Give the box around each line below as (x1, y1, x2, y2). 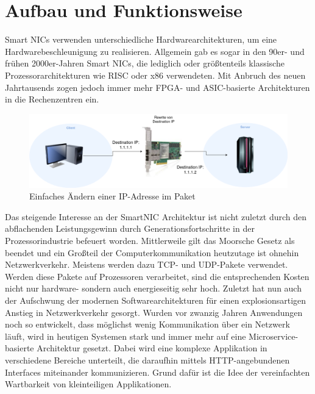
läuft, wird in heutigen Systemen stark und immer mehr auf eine (5, 329, 246, 342)
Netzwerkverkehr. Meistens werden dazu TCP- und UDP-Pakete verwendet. (5, 258, 288, 271)
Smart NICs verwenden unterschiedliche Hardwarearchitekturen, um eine (5, 33, 277, 46)
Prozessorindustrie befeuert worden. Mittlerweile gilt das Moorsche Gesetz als (5, 234, 295, 246)
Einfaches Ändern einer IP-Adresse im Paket (29, 190, 196, 202)
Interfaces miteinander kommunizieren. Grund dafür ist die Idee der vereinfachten (5, 365, 310, 378)
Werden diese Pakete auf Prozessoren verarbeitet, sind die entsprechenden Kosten (5, 270, 310, 282)
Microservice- (249, 329, 299, 342)
